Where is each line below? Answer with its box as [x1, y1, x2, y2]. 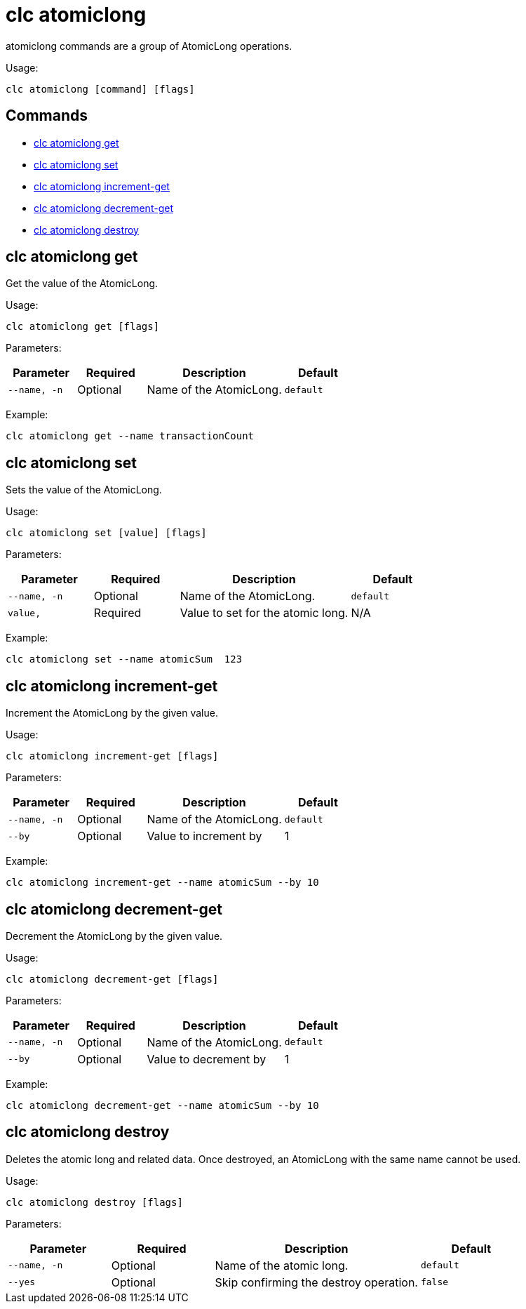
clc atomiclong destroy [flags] [6, 1196, 183, 1208]
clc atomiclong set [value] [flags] [6, 527, 207, 539]
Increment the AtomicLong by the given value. [6, 707, 218, 719]
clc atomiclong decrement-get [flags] [6, 973, 219, 985]
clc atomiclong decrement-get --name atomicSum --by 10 [6, 1099, 319, 1111]
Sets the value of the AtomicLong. [6, 484, 162, 496]
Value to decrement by [147, 1051, 267, 1066]
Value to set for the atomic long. [180, 606, 349, 620]
